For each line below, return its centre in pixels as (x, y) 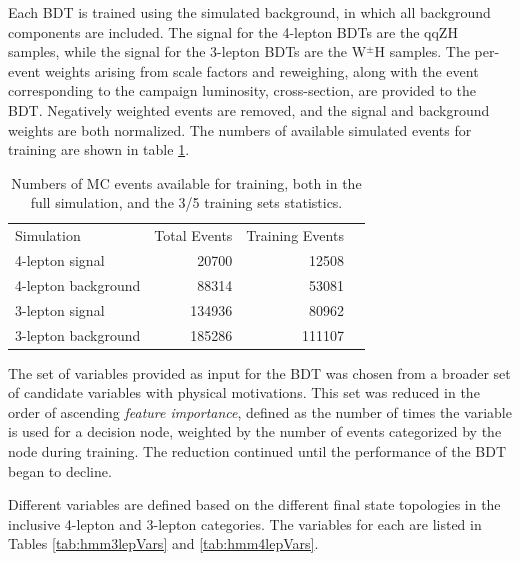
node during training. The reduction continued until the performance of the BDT (257, 451)
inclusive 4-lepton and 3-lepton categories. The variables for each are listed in (245, 523)
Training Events (295, 235)
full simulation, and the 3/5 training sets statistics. (186, 202)
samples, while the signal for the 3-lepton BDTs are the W (187, 51)
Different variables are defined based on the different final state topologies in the (254, 504)
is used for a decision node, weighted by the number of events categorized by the (255, 431)
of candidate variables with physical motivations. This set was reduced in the (244, 392)
